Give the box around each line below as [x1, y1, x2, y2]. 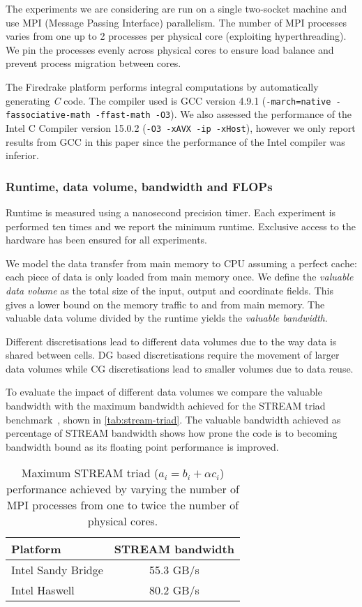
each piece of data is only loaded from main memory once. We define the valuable [6, 269, 354, 284]
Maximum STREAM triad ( [21, 465, 159, 481]
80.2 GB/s [149, 582, 199, 599]
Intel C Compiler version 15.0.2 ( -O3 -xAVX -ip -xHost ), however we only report [6, 120, 356, 135]
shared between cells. [6, 347, 96, 362]
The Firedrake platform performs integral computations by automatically [6, 79, 319, 93]
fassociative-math [6, 110, 91, 121]
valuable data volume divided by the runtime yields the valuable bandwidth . [6, 310, 328, 325]
